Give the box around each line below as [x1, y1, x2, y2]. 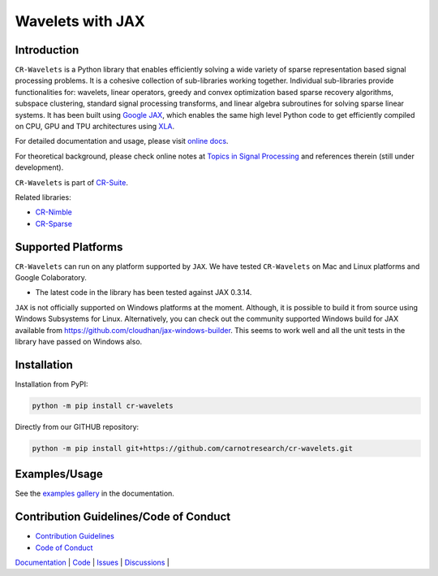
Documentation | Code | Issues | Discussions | [15, 557, 170, 568]
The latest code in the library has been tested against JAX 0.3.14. [35, 288, 252, 297]
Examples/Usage [15, 467, 103, 481]
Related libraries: [15, 192, 72, 202]
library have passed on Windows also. [15, 337, 143, 346]
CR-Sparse [35, 219, 73, 228]
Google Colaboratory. [15, 273, 87, 283]
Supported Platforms [15, 240, 123, 253]
